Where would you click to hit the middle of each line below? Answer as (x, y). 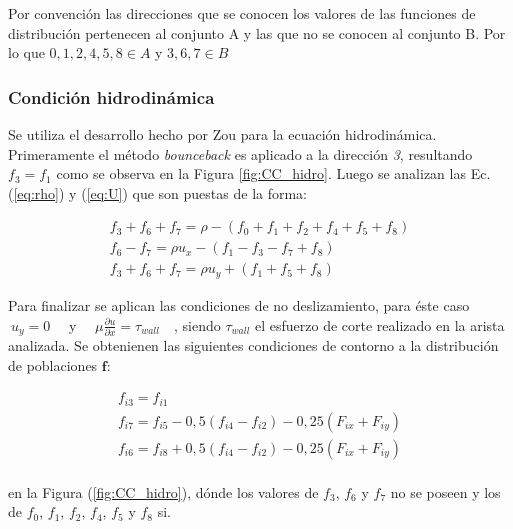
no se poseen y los (445, 491)
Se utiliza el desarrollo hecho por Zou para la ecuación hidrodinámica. (222, 134)
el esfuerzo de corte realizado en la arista (379, 324)
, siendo (197, 324)
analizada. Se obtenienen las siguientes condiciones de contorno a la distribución (253, 344)
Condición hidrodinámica (111, 96)
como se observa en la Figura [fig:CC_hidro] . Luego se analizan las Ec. (273, 173)
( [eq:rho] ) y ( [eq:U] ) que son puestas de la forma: (158, 192)
